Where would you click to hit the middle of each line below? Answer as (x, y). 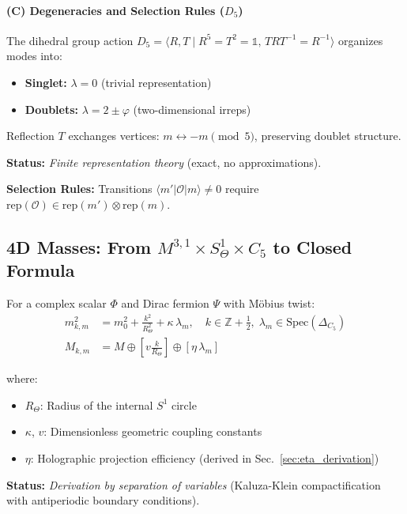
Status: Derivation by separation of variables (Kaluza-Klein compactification (194, 484)
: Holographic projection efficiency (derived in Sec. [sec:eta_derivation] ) (205, 457)
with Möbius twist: (269, 303)
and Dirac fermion (165, 303)
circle (184, 404)
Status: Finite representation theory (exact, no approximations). (164, 162)
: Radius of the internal (96, 404)
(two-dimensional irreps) (192, 109)
